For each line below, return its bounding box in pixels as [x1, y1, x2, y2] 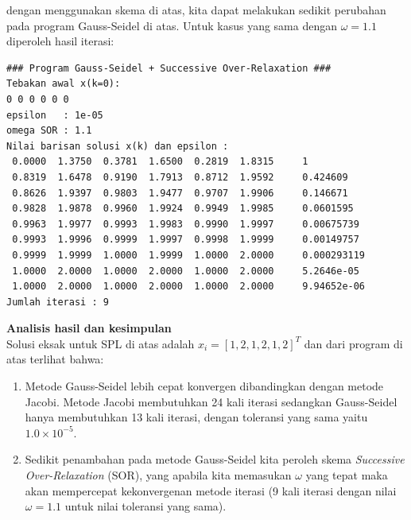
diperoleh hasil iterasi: [6, 33, 114, 49]
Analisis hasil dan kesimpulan [6, 320, 172, 336]
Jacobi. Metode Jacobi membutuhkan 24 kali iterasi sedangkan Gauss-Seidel [25, 393, 397, 409]
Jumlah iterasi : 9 [6, 296, 109, 308]
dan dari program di [304, 335, 403, 351]
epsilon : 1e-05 [6, 109, 103, 121]
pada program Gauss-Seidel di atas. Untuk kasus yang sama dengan [6, 17, 337, 33]
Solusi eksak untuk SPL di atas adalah [6, 335, 195, 351]
